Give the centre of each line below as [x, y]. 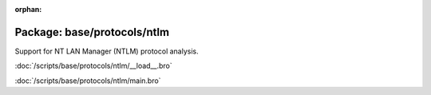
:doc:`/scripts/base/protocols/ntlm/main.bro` [88, 81]
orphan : [28, 9]
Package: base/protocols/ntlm [92, 32]
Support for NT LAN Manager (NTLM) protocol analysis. [107, 51]
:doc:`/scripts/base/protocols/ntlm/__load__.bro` [93, 66]
